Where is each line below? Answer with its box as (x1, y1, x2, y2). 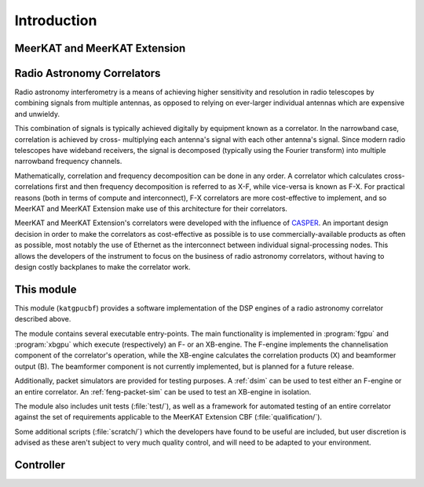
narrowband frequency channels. (14, 157, 122, 166)
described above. (14, 314, 71, 324)
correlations (14, 182, 54, 191)
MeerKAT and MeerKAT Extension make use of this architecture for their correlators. (14, 204, 288, 213)
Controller (14, 458, 66, 471)
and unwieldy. (14, 109, 60, 118)
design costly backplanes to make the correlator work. (14, 262, 192, 271)
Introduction (14, 12, 97, 29)
